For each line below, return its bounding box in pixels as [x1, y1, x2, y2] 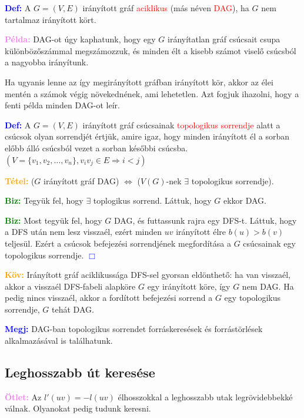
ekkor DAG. [223, 194, 266, 207]
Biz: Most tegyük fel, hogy [5, 214, 102, 226]
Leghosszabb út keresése [5, 363, 155, 381]
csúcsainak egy [243, 237, 296, 249]
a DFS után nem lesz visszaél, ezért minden [5, 225, 162, 238]
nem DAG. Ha [242, 280, 294, 292]
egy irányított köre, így [147, 280, 230, 292]
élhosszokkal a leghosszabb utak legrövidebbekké [118, 390, 293, 403]
